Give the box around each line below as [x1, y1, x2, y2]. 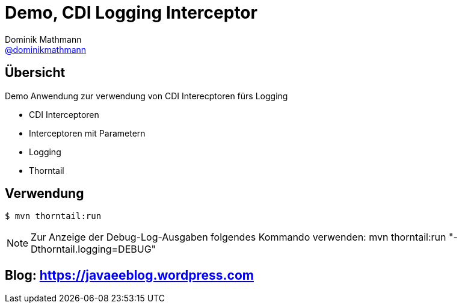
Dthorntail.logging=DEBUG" [31, 243, 156, 256]
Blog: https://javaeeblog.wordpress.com [5, 267, 254, 283]
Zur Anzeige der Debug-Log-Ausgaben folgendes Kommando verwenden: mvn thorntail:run [31, 231, 446, 244]
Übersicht [5, 65, 66, 81]
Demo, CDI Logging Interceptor [5, 2, 257, 23]
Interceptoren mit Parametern [29, 128, 146, 138]
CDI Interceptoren [29, 109, 99, 120]
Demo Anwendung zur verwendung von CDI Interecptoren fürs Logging [5, 90, 288, 101]
